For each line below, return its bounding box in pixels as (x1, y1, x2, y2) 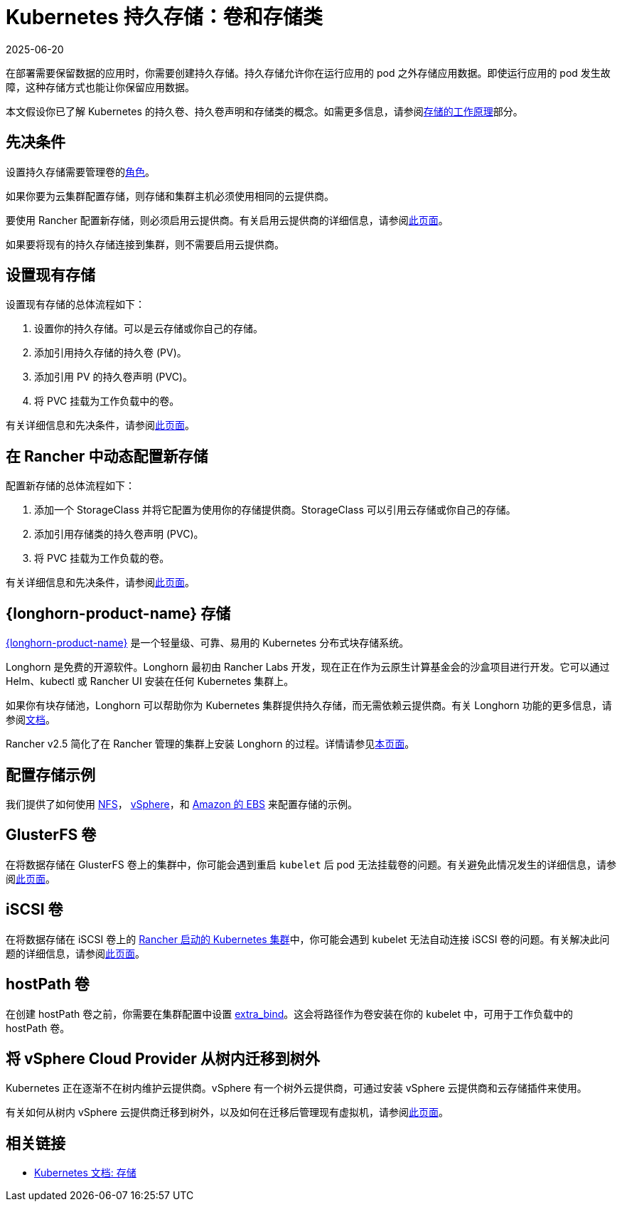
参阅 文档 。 (6, 713, 55, 726)
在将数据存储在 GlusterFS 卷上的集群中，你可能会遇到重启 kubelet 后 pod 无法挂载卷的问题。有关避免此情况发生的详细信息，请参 (6, 858, 617, 871)
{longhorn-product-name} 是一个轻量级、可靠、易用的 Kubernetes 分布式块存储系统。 (6, 637, 409, 649)
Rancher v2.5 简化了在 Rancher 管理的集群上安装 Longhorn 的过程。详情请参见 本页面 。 (6, 738, 415, 750)
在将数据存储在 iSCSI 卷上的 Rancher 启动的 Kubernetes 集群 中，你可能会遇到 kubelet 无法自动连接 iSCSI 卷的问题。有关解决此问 (6, 932, 610, 945)
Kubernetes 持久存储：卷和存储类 (6, 5, 323, 29)
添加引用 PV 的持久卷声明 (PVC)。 (34, 371, 193, 383)
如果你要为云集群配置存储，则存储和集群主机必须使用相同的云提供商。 (6, 189, 334, 202)
